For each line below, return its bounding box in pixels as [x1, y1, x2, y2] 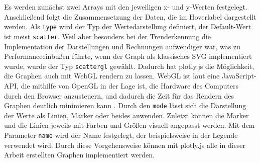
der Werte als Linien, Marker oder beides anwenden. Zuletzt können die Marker [4, 110, 249, 120]
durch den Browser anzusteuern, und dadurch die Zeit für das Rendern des [4, 90, 234, 101]
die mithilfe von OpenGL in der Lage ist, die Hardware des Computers [21, 80, 238, 91]
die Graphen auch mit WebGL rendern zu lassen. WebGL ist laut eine [4, 70, 220, 81]
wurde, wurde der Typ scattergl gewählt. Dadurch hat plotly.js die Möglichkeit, [4, 60, 254, 71]
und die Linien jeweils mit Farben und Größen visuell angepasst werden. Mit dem [4, 120, 255, 130]
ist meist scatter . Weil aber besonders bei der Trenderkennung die [4, 31, 211, 41]
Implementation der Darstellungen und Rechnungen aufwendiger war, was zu [4, 41, 240, 51]
